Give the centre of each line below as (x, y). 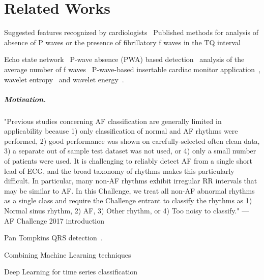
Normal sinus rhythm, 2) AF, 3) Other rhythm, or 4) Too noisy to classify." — (127, 210)
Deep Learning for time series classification (71, 272)
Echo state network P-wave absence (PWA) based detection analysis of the (124, 59)
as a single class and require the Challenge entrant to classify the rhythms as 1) (128, 200)
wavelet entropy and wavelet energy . (64, 79)
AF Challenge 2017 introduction (54, 220)
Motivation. (25, 99)
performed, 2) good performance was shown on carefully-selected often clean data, (132, 141)
